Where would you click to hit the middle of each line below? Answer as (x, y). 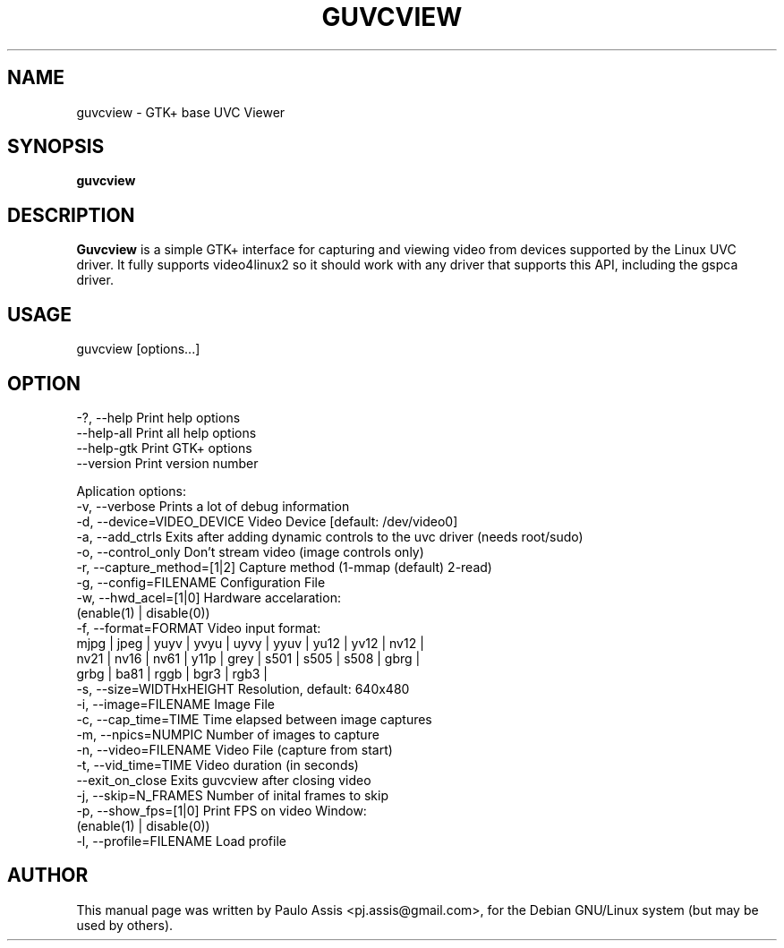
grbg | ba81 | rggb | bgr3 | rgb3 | (172, 673)
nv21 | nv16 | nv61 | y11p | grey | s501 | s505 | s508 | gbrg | (248, 658)
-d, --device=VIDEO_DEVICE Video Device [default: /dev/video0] (267, 521)
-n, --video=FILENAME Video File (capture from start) (234, 749)
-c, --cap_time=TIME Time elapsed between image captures (254, 719)
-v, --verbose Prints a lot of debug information (213, 506)
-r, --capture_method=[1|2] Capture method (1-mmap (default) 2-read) (284, 567)
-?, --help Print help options (158, 417)
